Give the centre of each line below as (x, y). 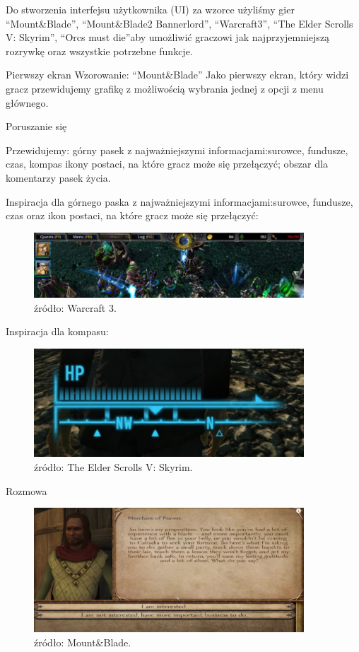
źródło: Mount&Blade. (83, 642)
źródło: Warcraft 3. (75, 307)
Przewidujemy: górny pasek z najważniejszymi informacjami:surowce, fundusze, (177, 150)
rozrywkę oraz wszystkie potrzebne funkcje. (99, 51)
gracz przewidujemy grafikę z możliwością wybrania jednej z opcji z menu (165, 88)
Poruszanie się (36, 126)
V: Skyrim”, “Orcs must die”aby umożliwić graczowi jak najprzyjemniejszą (168, 37)
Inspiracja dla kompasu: (57, 331)
